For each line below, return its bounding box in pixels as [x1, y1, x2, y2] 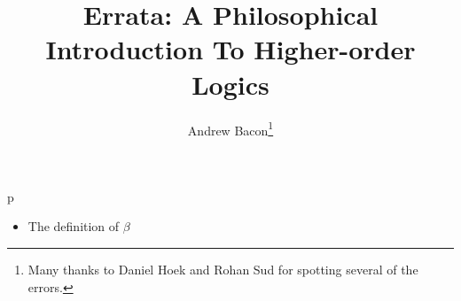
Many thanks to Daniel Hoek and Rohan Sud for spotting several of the [27, 259, 418, 278]
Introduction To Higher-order [45, 31, 416, 67]
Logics [191, 66, 270, 102]
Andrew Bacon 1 [187, 118, 274, 139]
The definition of [27, 217, 120, 235]
